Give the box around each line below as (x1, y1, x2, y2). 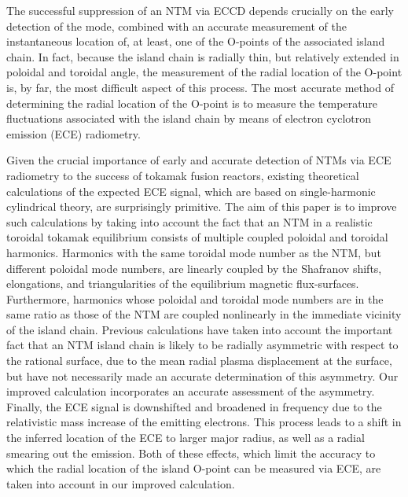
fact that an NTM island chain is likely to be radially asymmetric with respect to (6, 337, 399, 353)
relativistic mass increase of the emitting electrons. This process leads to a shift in (6, 414, 402, 430)
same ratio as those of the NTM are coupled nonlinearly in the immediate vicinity (6, 306, 402, 322)
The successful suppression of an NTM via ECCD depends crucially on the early (6, 2, 394, 18)
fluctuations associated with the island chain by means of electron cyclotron (6, 110, 372, 127)
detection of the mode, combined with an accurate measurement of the (6, 17, 347, 34)
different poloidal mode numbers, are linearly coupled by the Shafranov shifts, (6, 260, 382, 276)
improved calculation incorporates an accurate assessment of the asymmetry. (6, 383, 375, 399)
